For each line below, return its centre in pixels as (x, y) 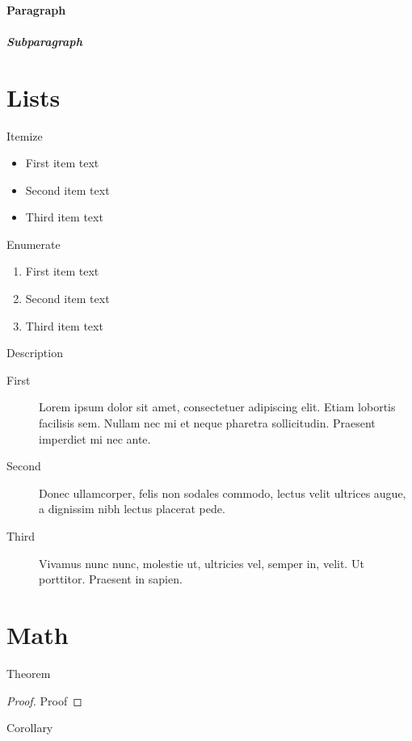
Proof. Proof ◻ (44, 700)
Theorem (29, 673)
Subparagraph (44, 41)
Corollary (30, 728)
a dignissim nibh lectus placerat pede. (132, 509)
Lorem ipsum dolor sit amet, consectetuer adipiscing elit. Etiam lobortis (217, 407)
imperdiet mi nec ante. (95, 438)
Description (35, 353)
